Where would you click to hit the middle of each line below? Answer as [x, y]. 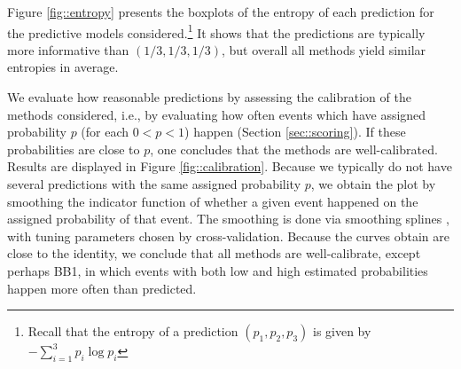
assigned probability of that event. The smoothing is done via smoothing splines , [228, 219]
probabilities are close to [74, 149]
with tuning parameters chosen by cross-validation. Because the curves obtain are [228, 236]
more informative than [68, 49]
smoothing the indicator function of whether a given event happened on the [213, 201]
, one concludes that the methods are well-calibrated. [294, 149]
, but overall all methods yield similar [324, 49]
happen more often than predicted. [102, 288]
